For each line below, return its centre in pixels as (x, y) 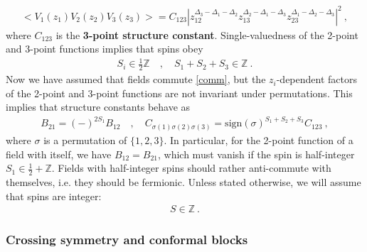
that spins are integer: (54, 196)
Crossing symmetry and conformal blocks (127, 240)
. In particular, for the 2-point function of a (259, 139)
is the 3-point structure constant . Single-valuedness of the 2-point (207, 34)
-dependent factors (317, 79)
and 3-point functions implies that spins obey (105, 49)
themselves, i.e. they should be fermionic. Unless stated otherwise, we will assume (183, 181)
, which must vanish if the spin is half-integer (256, 154)
